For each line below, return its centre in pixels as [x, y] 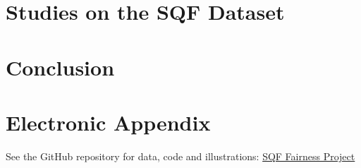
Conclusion [60, 67]
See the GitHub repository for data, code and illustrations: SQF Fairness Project [180, 156]
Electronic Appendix [108, 122]
